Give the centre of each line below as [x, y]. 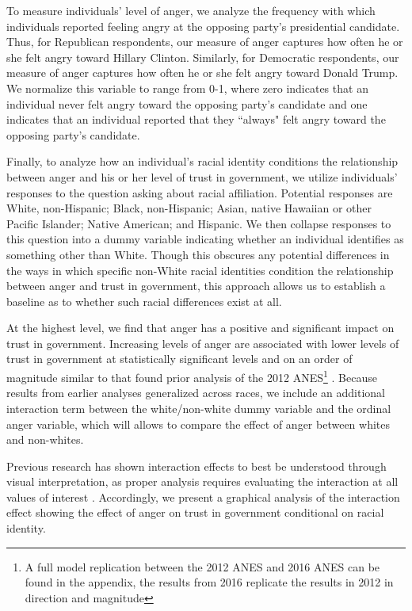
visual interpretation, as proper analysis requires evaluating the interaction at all [202, 481]
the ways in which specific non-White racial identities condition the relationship [200, 270]
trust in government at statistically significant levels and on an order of [179, 359]
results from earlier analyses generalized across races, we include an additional [196, 393]
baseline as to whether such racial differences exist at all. [144, 301]
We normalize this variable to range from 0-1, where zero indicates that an [187, 88]
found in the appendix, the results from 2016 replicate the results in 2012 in [209, 582]
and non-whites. [45, 439]
